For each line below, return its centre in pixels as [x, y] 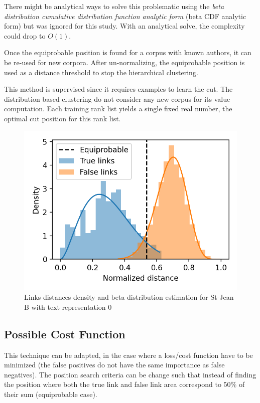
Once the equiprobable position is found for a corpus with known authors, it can [128, 52]
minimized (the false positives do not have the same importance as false [114, 365]
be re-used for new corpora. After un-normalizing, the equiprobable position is [124, 62]
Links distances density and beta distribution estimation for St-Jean [129, 297]
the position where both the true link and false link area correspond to [113, 384]
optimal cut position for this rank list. [62, 118]
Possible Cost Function [65, 334]
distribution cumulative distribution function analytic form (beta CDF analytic [125, 16]
